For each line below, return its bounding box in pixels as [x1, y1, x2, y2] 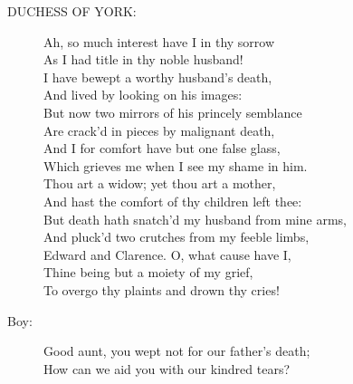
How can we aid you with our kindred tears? [43, 359, 291, 378]
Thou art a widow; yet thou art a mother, [43, 174, 276, 193]
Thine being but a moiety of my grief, [43, 263, 253, 282]
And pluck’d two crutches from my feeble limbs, [43, 227, 310, 246]
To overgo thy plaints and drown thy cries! [43, 280, 280, 299]
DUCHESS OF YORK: [7, 2, 137, 20]
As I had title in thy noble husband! [43, 50, 243, 69]
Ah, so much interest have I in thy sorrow [43, 32, 275, 51]
